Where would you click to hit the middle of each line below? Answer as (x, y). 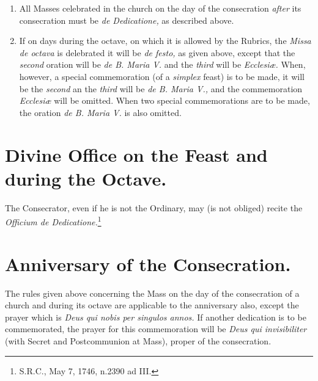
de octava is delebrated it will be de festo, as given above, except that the (157, 52)
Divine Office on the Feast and (136, 154)
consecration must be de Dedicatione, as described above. (127, 20)
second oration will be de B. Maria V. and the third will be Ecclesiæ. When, (162, 64)
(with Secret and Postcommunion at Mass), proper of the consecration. (138, 341)
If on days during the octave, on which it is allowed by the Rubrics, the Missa (165, 41)
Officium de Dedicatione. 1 (53, 221)
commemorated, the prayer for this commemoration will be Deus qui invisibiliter (156, 329)
